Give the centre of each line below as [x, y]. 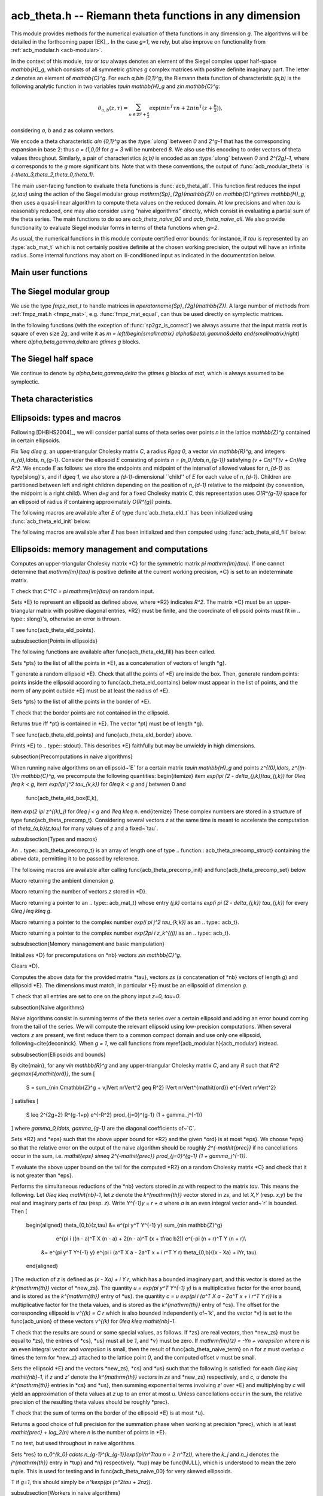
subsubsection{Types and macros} [54, 839]
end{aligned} [42, 1266]
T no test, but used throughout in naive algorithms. [73, 1443]
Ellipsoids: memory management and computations [109, 549]
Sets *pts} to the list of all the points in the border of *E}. [81, 702]
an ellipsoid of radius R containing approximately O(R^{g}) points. [92, 501]
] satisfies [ [25, 1101]
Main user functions [49, 272]
